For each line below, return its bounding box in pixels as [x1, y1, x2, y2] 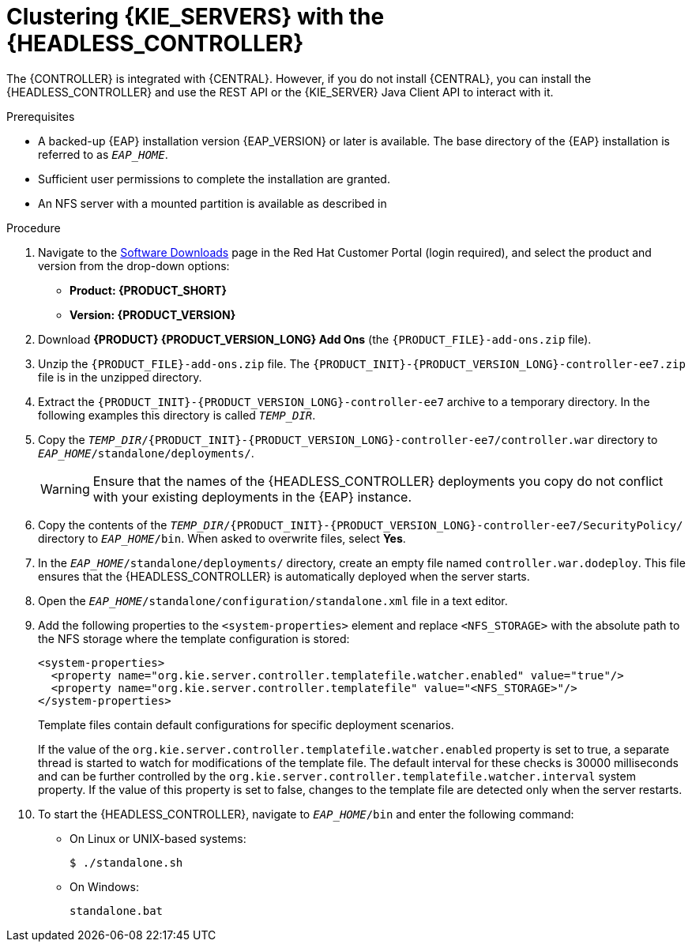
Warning [40, 480, 90, 497]
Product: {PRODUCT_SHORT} [70, 283, 227, 297]
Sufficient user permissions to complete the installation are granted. [38, 171, 390, 186]
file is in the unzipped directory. [38, 370, 202, 384]
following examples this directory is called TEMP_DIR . [38, 408, 316, 422]
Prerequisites [6, 109, 75, 123]
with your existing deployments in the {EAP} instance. [92, 488, 412, 505]
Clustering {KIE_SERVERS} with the [6, 3, 385, 30]
